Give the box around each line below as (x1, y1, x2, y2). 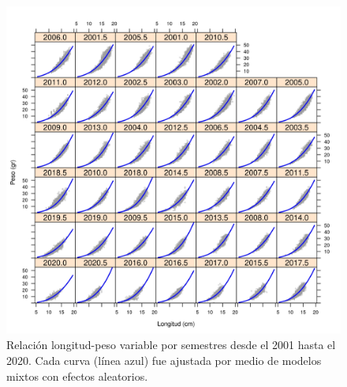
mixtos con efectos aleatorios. (6, 367, 148, 384)
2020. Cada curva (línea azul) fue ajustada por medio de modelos (6, 351, 322, 368)
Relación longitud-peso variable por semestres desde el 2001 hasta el (6, 336, 336, 353)
